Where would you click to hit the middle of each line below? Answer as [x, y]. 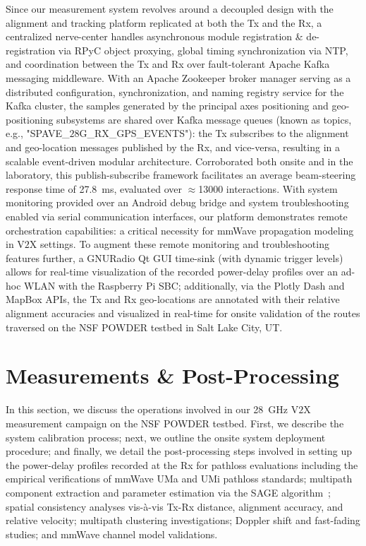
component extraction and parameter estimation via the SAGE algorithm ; [169, 492]
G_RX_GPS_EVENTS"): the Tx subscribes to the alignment [214, 133]
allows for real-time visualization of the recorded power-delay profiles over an [172, 272]
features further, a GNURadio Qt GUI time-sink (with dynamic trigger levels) [175, 257]
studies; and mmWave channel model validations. [112, 534]
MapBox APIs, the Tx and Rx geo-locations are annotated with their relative [173, 299]
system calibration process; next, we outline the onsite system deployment [166, 437]
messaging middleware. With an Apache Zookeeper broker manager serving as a [178, 77]
